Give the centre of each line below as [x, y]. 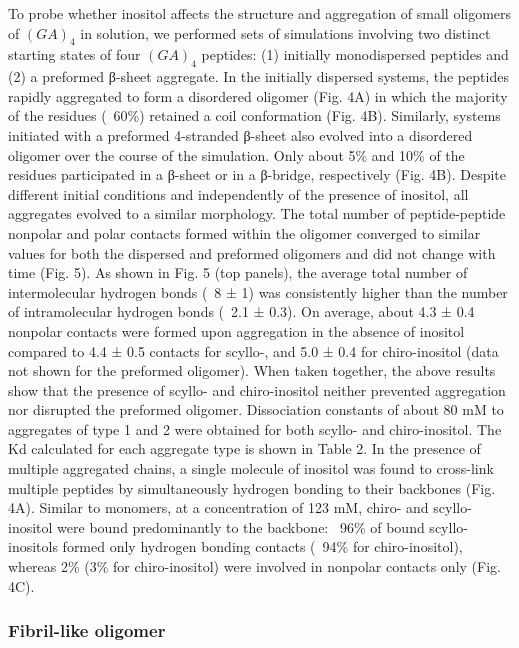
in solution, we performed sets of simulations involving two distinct [285, 32]
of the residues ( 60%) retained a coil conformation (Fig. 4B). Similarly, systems [254, 115]
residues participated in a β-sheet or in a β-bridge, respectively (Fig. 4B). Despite [257, 174]
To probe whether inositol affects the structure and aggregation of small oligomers [260, 13]
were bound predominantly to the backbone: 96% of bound [241, 526]
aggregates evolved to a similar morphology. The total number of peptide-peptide [257, 213]
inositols [33, 546]
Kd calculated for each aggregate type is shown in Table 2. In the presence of [244, 448]
